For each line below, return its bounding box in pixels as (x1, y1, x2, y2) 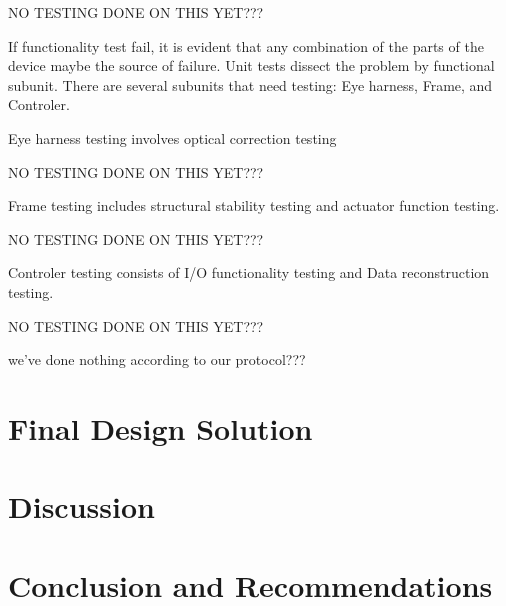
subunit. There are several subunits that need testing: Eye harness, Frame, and (8, 74, 493, 95)
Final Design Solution (8, 407, 313, 448)
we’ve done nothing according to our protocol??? (8, 349, 306, 370)
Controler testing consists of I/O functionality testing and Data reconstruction (8, 262, 490, 283)
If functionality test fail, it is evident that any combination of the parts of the (8, 35, 484, 56)
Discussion (8, 486, 155, 527)
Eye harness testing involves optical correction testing (8, 127, 337, 148)
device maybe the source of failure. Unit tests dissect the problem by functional (8, 55, 495, 76)
